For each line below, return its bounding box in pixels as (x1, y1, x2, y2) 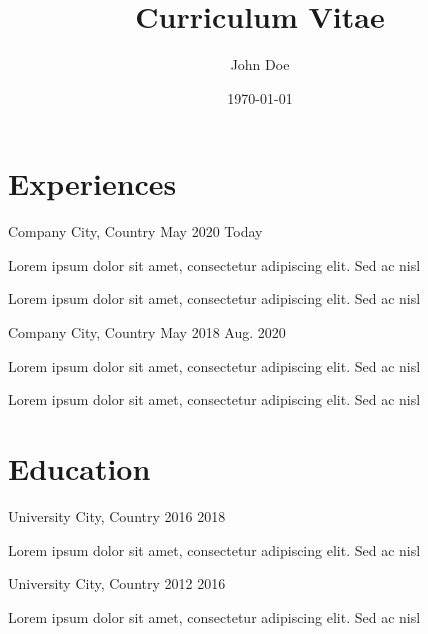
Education (8, 448, 151, 488)
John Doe (230, 54, 290, 75)
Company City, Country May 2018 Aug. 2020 (8, 322, 286, 343)
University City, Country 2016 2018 (8, 505, 226, 526)
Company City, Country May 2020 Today (8, 221, 263, 242)
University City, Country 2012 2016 (8, 573, 226, 594)
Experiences (8, 163, 177, 204)
